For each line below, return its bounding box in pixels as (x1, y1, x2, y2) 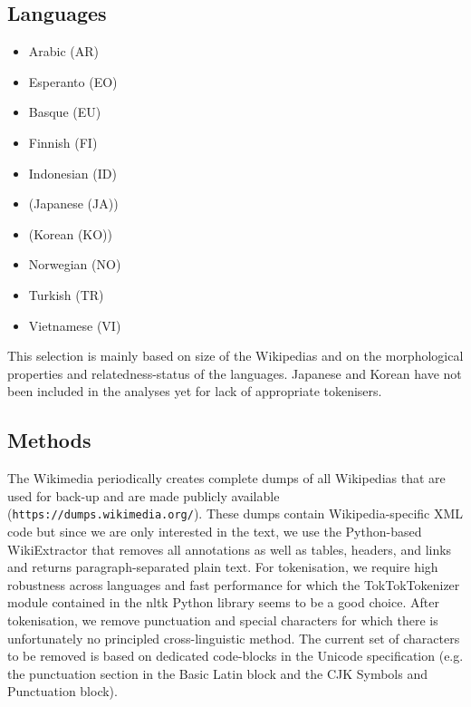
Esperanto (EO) (28, 72, 118, 91)
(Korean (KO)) (28, 224, 113, 243)
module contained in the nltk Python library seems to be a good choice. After (7, 593, 439, 612)
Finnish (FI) (28, 132, 98, 151)
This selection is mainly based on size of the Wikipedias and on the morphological (7, 346, 464, 365)
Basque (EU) (28, 102, 101, 121)
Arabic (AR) (28, 42, 100, 61)
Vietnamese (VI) (28, 315, 121, 334)
